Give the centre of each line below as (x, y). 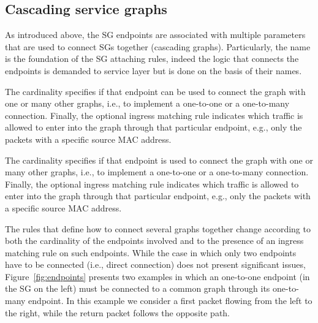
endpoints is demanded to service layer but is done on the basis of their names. (153, 70)
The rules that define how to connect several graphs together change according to (158, 228)
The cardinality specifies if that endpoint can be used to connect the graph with (155, 91)
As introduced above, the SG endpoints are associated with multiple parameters (155, 35)
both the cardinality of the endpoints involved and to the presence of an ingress (154, 241)
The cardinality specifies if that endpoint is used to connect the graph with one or (159, 160)
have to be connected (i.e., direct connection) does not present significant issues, (155, 264)
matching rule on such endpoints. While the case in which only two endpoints (151, 252)
